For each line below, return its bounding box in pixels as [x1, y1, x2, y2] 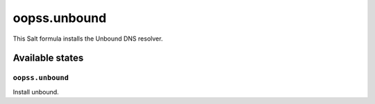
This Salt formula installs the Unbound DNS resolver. [12, 34, 163, 43]
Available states [12, 52, 84, 64]
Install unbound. [12, 87, 59, 96]
